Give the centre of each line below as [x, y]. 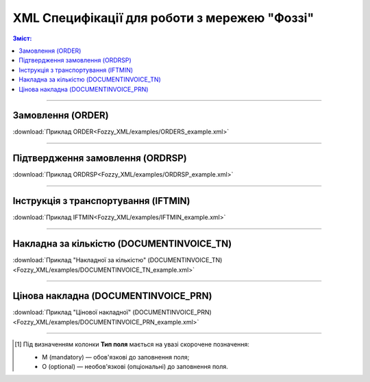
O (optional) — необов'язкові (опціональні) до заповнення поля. [135, 366]
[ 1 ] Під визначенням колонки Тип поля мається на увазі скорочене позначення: [132, 344]
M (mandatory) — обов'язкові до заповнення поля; [116, 357]
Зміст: [22, 38]
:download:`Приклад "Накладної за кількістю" [79, 260]
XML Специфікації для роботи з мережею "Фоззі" [163, 18]
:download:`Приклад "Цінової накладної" [72, 312]
